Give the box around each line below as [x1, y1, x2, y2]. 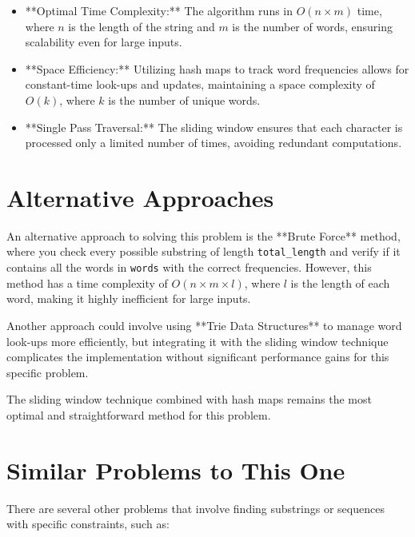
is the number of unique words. [108, 91, 261, 108]
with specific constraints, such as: [6, 515, 170, 532]
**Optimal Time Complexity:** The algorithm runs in [25, 2, 293, 18]
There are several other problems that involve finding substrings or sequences [6, 499, 385, 516]
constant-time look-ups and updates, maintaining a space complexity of [25, 76, 375, 93]
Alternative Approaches [6, 181, 274, 213]
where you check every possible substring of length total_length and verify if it [6, 243, 401, 260]
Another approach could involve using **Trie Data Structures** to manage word [6, 316, 402, 333]
